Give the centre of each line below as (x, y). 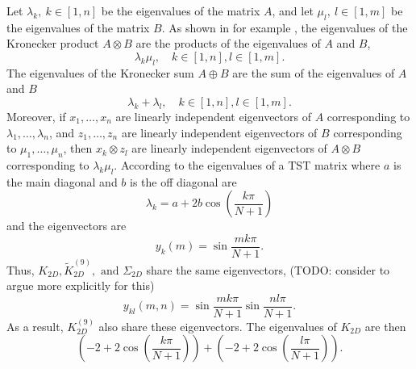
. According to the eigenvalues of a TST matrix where (247, 164)
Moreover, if (36, 116)
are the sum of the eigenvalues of (314, 72)
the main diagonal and (62, 181)
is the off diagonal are (183, 181)
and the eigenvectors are (67, 226)
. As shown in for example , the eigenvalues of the (285, 27)
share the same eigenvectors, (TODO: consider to (268, 269)
